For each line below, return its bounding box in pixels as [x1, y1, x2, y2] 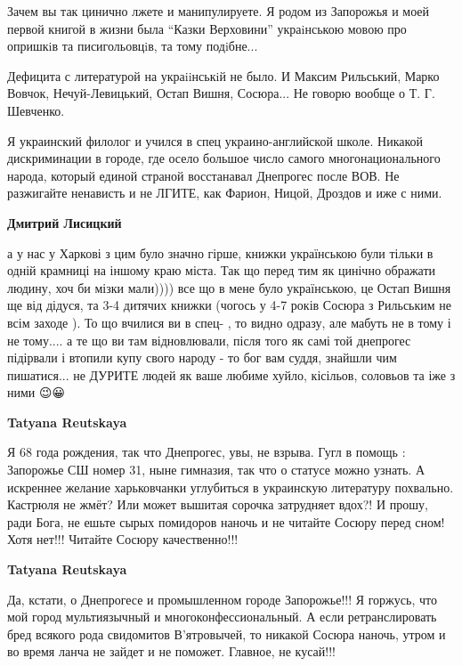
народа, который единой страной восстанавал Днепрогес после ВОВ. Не [7, 166, 400, 184]
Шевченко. [7, 101, 65, 119]
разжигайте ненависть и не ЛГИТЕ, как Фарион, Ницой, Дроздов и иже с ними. [7, 183, 442, 202]
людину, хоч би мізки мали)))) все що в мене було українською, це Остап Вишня [7, 278, 451, 296]
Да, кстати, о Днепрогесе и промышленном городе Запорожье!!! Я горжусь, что [7, 589, 437, 608]
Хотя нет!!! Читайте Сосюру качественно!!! [7, 530, 239, 548]
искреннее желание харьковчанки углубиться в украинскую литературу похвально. [7, 477, 454, 496]
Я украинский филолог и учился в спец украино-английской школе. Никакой [7, 131, 424, 150]
